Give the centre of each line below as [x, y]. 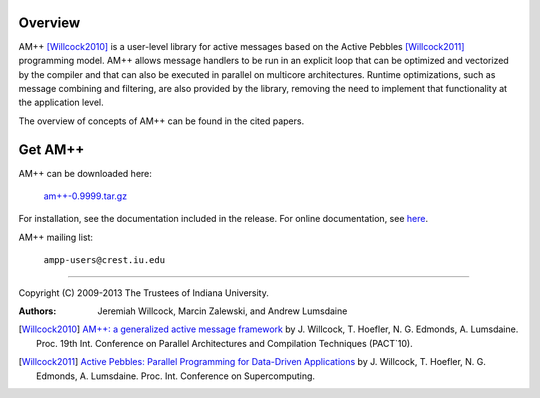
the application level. [61, 102]
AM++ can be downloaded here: [85, 173]
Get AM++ [51, 149]
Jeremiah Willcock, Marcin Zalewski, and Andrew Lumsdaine [222, 311]
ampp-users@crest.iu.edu [104, 260]
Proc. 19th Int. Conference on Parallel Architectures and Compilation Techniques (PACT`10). [225, 343]
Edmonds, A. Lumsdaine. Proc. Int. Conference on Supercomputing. [175, 376]
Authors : [37, 311]
